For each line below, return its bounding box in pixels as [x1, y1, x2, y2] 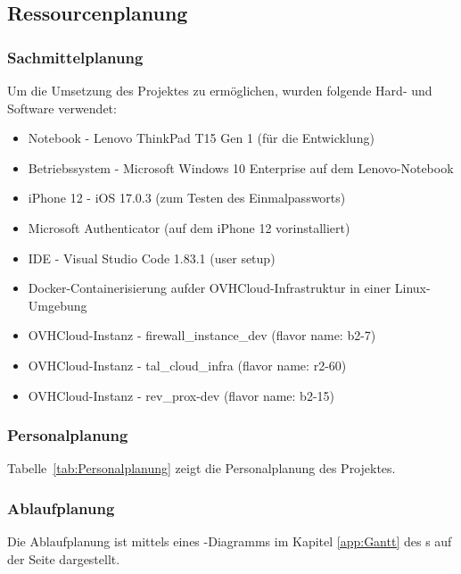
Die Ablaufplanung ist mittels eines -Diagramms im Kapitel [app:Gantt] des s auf [7, 532, 452, 551]
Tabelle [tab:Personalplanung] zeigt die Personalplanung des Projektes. [7, 459, 396, 478]
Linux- [394, 279, 431, 297]
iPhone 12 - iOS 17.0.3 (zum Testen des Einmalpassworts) [28, 188, 346, 207]
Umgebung [28, 295, 87, 314]
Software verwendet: [7, 98, 117, 117]
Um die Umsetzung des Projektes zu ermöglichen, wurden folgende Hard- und [7, 81, 432, 99]
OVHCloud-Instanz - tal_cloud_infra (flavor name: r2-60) [28, 355, 347, 374]
